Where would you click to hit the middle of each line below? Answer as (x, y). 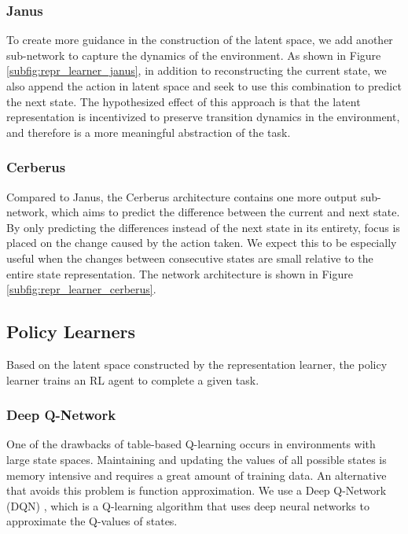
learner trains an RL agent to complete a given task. (133, 379)
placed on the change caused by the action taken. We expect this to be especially (202, 243)
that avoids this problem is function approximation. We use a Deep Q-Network (197, 490)
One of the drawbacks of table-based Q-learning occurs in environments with (191, 444)
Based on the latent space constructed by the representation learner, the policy (197, 364)
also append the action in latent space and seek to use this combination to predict (204, 86)
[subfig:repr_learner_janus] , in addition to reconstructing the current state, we (197, 70)
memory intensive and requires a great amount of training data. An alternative (197, 475)
